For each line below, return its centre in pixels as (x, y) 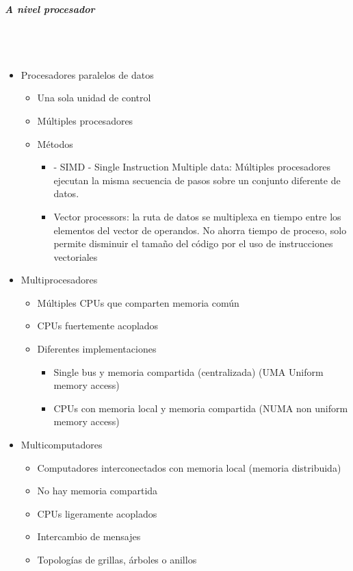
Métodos (55, 143)
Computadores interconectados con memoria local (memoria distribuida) (189, 467)
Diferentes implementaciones (97, 349)
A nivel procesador (50, 9)
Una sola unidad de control (94, 98)
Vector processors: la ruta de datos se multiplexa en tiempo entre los (197, 216)
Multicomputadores (62, 445)
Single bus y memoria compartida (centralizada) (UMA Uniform (188, 371)
